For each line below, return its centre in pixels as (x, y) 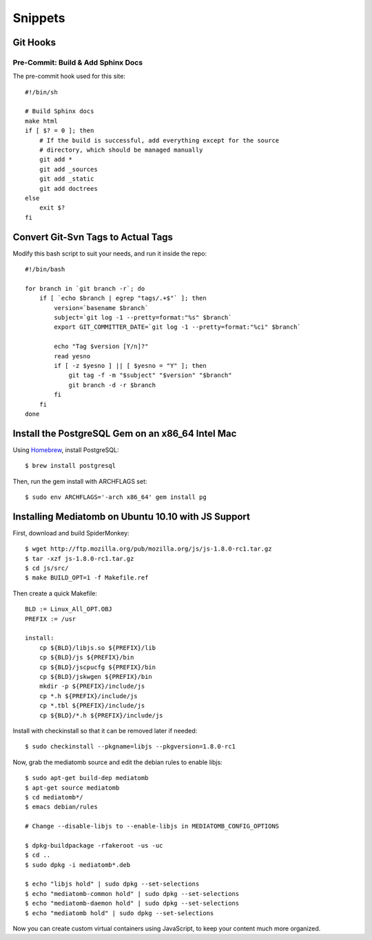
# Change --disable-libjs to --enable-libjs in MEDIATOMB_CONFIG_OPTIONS (152, 826)
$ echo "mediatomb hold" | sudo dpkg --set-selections (120, 913)
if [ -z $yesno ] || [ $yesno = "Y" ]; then (130, 366)
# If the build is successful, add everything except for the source (159, 140)
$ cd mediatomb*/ (54, 797)
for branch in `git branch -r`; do (85, 288)
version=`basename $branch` (101, 308)
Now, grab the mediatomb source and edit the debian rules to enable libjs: (118, 762)
